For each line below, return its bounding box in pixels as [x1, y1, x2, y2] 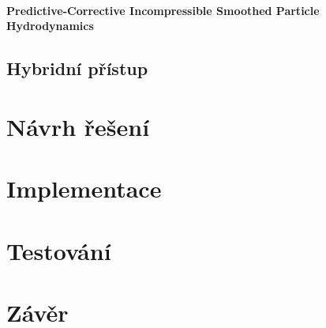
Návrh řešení [6, 110, 150, 142]
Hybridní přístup [6, 56, 148, 81]
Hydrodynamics [6, 17, 94, 34]
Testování [6, 234, 111, 266]
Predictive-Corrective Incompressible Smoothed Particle [6, 2, 320, 18]
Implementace [6, 172, 162, 205]
